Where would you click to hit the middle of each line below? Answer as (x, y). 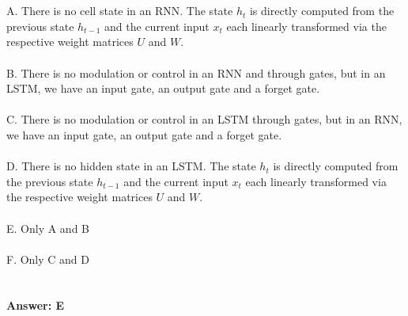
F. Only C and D (48, 259)
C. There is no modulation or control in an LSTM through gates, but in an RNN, (204, 119)
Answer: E (36, 305)
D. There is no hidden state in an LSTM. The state (131, 166)
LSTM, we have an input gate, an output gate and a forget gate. (163, 88)
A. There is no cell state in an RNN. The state (120, 11)
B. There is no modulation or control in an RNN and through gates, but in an (196, 72)
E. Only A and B (48, 228)
